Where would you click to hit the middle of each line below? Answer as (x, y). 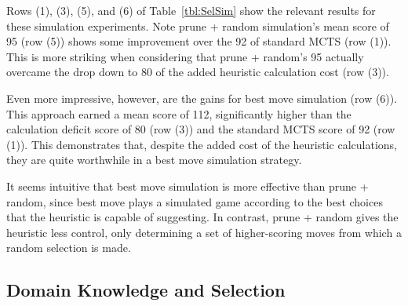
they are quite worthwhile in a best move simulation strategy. (154, 160)
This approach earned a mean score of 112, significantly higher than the (179, 113)
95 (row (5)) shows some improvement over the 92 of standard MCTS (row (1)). (199, 41)
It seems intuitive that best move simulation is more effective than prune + (188, 186)
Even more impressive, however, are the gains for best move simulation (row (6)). (202, 98)
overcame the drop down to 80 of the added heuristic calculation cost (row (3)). (198, 72)
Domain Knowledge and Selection (146, 290)
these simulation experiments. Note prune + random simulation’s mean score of (198, 25)
